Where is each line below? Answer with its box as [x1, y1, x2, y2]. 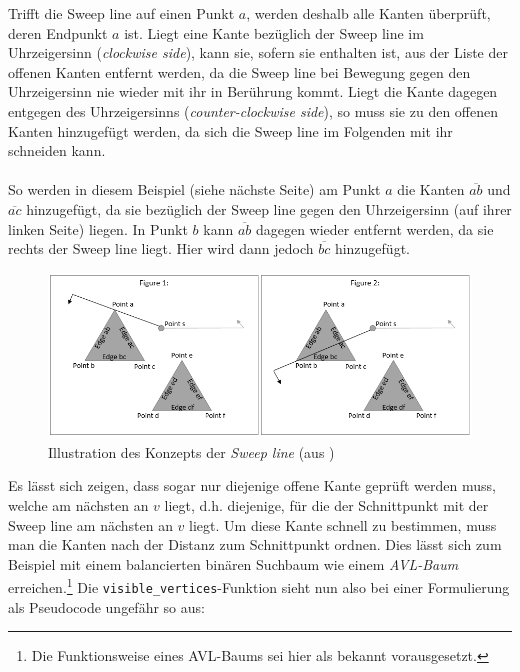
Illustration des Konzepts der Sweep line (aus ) [48, 441, 335, 462]
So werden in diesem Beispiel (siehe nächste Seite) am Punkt [8, 179, 381, 200]
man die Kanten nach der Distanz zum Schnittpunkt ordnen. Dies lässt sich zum [8, 534, 502, 555]
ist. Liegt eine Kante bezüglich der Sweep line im [124, 22, 424, 43]
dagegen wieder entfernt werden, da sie [255, 218, 494, 239]
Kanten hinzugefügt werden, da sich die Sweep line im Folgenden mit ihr [8, 120, 453, 141]
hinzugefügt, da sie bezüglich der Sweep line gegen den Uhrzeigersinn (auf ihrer [26, 198, 512, 219]
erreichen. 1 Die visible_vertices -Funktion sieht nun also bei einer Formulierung [8, 574, 510, 597]
